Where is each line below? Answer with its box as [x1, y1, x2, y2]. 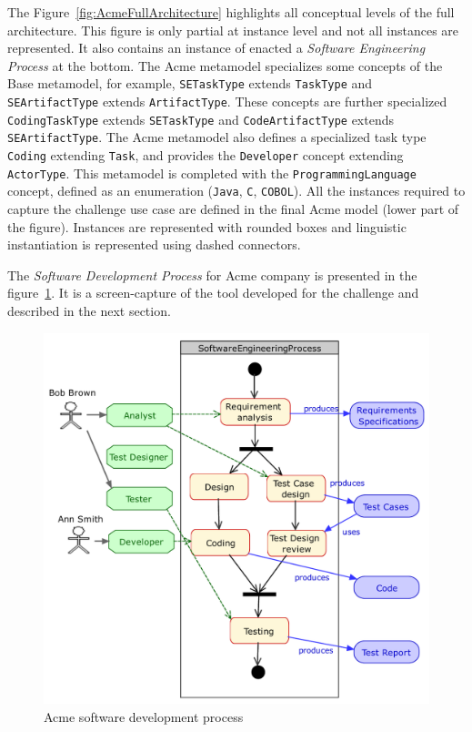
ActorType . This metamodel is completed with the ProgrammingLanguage [7, 163, 417, 182]
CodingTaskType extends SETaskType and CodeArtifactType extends [7, 109, 394, 128]
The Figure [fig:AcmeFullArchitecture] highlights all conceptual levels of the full [7, 3, 455, 21]
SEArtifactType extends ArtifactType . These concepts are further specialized [7, 92, 447, 111]
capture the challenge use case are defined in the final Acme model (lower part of [7, 198, 459, 218]
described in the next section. [7, 300, 171, 320]
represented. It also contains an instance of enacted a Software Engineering [7, 38, 426, 57]
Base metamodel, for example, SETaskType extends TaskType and [7, 74, 373, 93]
